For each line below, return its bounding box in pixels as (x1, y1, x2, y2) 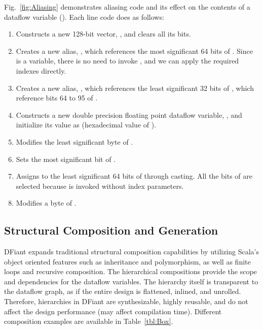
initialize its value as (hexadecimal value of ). (16, 119, 157, 130)
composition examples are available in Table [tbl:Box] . (4, 316, 173, 326)
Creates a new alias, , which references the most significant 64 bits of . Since (16, 45, 253, 56)
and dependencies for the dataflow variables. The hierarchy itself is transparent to (4, 276, 258, 286)
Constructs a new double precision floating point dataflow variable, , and (16, 109, 242, 120)
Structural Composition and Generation (4, 222, 218, 238)
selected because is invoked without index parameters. (16, 180, 184, 191)
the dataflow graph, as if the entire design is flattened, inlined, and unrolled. (4, 286, 241, 296)
